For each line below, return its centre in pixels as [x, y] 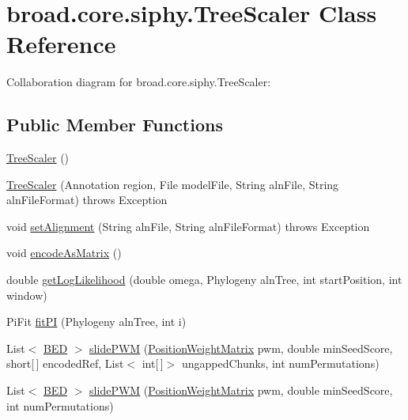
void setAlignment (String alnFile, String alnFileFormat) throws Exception [188, 226]
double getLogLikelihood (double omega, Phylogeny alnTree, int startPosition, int [204, 280]
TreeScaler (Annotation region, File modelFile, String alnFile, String [173, 184]
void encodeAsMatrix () [64, 253]
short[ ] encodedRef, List [65, 363]
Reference [61, 44]
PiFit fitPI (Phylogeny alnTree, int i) [96, 322]
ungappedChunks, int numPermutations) [280, 363]
